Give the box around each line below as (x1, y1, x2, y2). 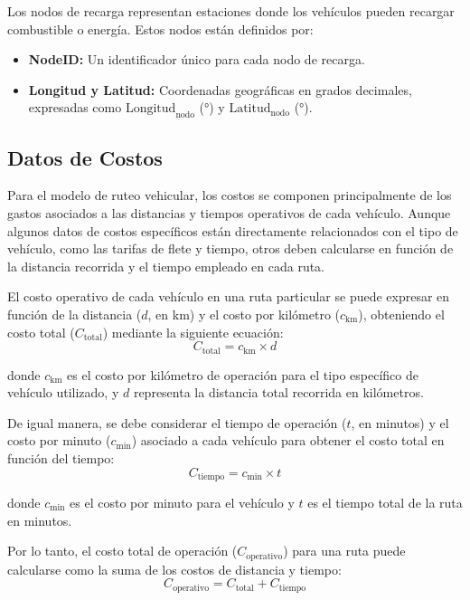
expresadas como (28, 98, 122, 117)
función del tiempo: (7, 448, 115, 467)
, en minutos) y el (351, 413, 449, 432)
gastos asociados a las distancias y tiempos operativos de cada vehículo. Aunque (7, 203, 451, 222)
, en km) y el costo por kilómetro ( (147, 304, 341, 323)
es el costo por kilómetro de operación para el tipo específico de (67, 365, 418, 384)
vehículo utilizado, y (7, 383, 119, 402)
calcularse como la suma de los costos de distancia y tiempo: (7, 559, 342, 578)
